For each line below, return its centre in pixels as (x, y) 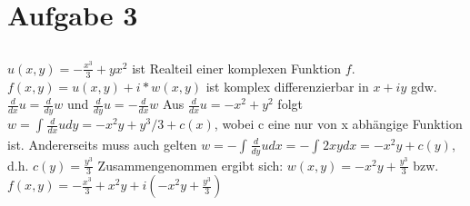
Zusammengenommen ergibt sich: (190, 165)
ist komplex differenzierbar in (287, 86)
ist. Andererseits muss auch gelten (102, 144)
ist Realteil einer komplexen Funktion (237, 68)
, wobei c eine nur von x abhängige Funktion (338, 124)
